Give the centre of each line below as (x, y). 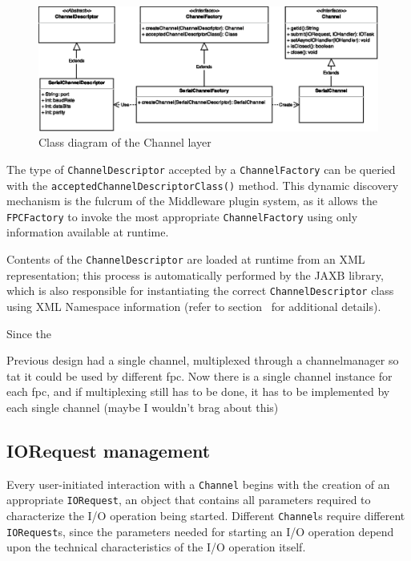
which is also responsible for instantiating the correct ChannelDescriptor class (200, 291)
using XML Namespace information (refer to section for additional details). (194, 306)
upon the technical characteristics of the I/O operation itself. (156, 547)
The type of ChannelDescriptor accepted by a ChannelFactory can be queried (201, 169)
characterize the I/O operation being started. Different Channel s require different (206, 516)
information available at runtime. (88, 232)
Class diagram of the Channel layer (125, 142)
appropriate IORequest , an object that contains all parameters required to (189, 500)
